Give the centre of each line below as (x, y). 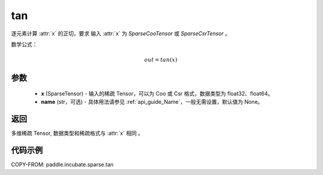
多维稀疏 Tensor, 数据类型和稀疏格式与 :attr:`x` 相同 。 (77, 133)
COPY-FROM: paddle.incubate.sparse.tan (62, 164)
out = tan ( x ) (161, 60)
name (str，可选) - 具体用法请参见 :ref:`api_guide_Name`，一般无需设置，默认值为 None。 (152, 102)
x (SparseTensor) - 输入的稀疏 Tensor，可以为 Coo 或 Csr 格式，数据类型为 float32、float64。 (157, 93)
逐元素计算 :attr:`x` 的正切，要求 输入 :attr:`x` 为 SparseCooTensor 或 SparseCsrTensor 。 (121, 33)
